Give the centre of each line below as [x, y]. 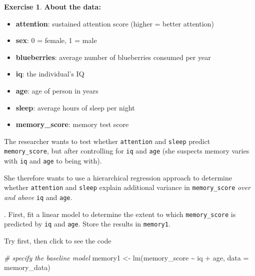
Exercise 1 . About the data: [52, 6]
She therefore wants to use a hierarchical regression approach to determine [118, 177]
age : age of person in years [57, 90]
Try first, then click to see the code [58, 240]
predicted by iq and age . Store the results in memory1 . [87, 224]
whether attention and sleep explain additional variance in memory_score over [127, 187]
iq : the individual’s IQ [50, 74]
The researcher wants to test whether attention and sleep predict [107, 141]
